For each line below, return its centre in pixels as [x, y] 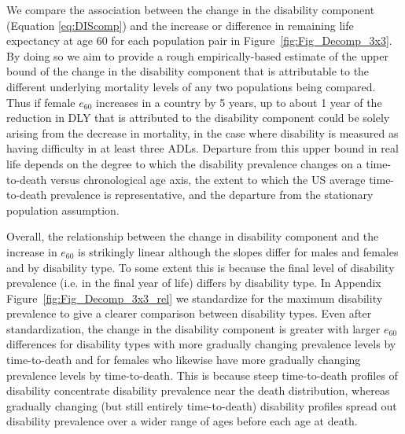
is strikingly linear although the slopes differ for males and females [238, 251]
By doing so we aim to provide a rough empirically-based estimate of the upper [197, 55]
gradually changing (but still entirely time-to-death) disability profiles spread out [202, 405]
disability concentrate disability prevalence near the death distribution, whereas [198, 390]
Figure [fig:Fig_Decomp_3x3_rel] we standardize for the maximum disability [195, 298]
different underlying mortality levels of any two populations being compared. [191, 86]
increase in [32, 251]
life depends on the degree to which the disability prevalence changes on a [184, 163]
